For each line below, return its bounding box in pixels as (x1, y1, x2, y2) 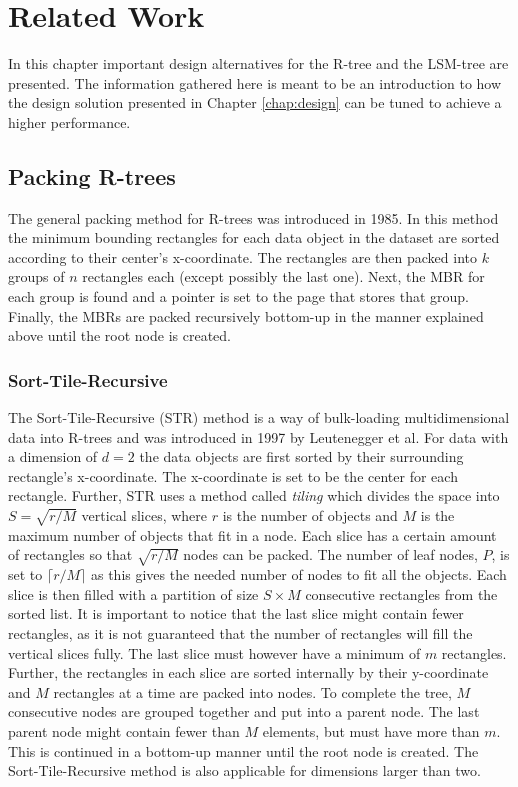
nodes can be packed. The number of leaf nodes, (183, 544, 478, 565)
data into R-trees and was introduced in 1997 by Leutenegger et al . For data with (8, 426, 509, 447)
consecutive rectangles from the (305, 583, 498, 604)
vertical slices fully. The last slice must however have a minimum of (8, 642, 421, 663)
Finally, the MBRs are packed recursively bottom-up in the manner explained (8, 305, 484, 326)
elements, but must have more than (262, 720, 480, 741)
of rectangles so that (8, 544, 133, 565)
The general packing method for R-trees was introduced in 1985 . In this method (8, 207, 499, 228)
